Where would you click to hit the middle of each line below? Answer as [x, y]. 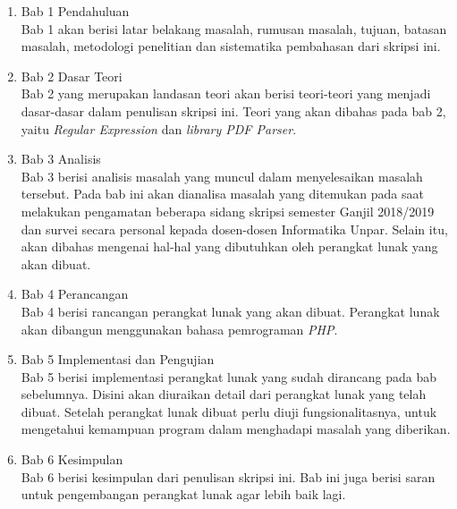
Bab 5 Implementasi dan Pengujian [118, 359]
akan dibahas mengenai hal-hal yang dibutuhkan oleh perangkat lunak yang [229, 246]
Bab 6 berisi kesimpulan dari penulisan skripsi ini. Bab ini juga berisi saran [228, 476]
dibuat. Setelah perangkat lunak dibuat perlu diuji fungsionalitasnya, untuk [229, 411]
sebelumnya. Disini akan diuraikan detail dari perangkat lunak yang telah [224, 394]
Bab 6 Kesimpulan [72, 459]
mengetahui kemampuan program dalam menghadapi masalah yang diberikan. [236, 429]
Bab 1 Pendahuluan [75, 11]
